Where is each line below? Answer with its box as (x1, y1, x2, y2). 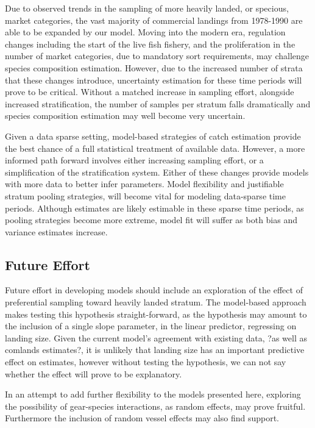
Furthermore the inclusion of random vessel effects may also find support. (5, 412, 280, 424)
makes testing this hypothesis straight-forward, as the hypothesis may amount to (5, 307, 307, 320)
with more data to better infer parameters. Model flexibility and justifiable (5, 177, 284, 190)
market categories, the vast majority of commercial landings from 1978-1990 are (5, 13, 303, 26)
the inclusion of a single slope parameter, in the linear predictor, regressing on (5, 319, 297, 332)
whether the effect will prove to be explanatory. (5, 367, 182, 380)
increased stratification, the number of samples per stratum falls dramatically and (5, 97, 311, 110)
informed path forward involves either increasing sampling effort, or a (5, 154, 264, 166)
